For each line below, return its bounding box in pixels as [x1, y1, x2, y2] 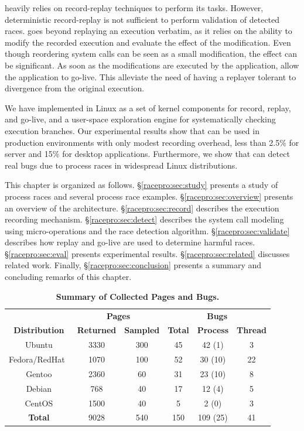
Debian [26, 382, 52, 394]
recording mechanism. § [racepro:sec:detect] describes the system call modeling [5, 213, 284, 225]
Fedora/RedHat [9, 353, 65, 365]
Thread [237, 324, 267, 336]
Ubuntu [25, 338, 53, 351]
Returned [77, 324, 117, 336]
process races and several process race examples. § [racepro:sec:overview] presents [5, 190, 293, 202]
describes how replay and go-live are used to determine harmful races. [5, 236, 255, 248]
